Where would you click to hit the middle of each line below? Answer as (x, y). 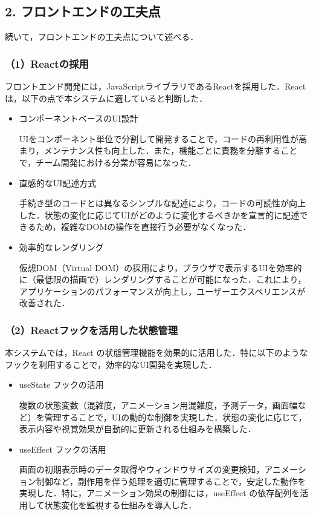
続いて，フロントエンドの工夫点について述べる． (102, 37)
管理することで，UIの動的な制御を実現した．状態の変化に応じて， (176, 417)
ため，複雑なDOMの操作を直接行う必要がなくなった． (144, 227)
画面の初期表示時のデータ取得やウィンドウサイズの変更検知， (142, 469)
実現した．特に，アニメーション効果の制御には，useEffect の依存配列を (160, 493)
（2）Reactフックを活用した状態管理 (91, 330)
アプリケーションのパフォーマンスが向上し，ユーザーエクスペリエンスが (162, 291)
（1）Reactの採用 (47, 63)
